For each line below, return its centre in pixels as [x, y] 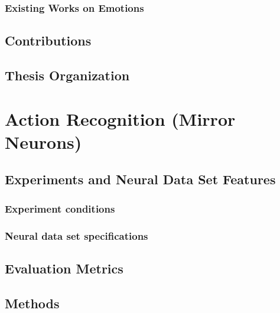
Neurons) [43, 141]
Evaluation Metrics [64, 268]
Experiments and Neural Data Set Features [140, 179]
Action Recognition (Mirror [120, 118]
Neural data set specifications [76, 235]
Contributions [48, 40]
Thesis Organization [67, 75]
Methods [32, 303]
